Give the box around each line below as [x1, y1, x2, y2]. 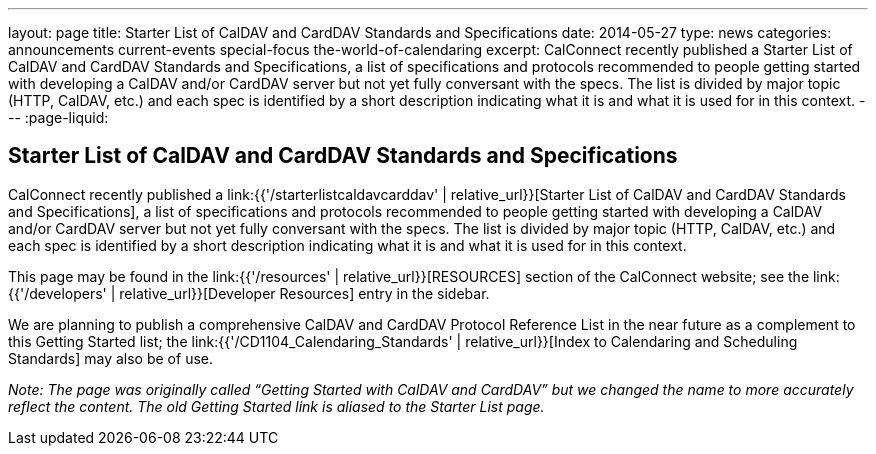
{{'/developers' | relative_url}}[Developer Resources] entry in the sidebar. [8, 284, 490, 302]
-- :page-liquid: [8, 109, 109, 126]
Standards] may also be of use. [8, 349, 213, 367]
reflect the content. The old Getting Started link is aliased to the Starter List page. [8, 397, 545, 415]
